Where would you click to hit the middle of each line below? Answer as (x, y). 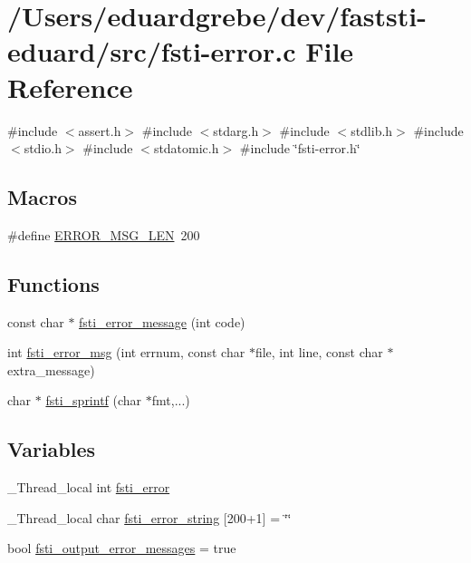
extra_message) (51, 369)
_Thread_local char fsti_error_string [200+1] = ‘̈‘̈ (149, 517)
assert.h (100, 130)
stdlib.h (372, 130)
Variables (52, 449)
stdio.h (43, 148)
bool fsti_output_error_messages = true (122, 548)
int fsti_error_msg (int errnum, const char (126, 352)
